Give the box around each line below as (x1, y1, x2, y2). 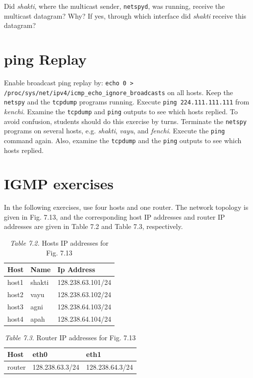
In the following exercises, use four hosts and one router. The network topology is (4, 202, 249, 212)
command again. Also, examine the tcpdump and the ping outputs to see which (4, 135, 242, 145)
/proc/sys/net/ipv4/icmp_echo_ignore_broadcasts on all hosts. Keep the (4, 87, 233, 97)
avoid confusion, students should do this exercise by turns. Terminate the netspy (4, 116, 247, 126)
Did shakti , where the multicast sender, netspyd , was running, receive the (4, 1, 225, 11)
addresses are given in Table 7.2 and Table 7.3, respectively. (4, 221, 183, 231)
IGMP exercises (4, 174, 114, 194)
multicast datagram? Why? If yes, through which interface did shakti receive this (4, 10, 247, 21)
